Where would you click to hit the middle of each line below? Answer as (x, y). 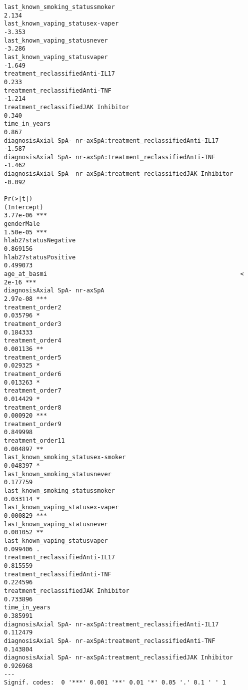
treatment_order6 (33, 374)
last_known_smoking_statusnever (58, 474)
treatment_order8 (33, 407)
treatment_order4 (33, 341)
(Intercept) (24, 207)
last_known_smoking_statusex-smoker (65, 457)
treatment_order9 (33, 424)
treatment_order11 (34, 441)
